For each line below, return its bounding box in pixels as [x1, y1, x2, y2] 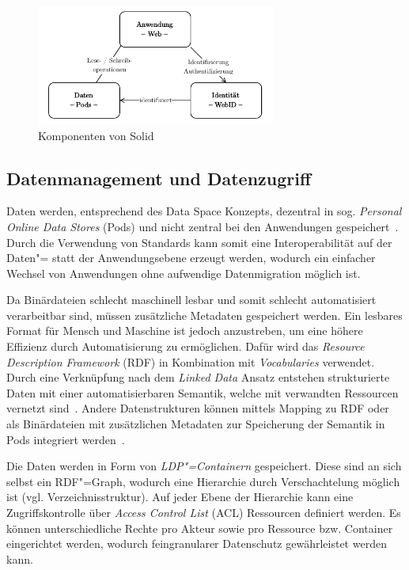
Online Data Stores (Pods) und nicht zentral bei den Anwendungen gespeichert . [6, 218, 399, 234]
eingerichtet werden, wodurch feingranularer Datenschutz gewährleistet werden [6, 535, 387, 552]
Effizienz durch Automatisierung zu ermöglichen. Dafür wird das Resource [6, 338, 365, 355]
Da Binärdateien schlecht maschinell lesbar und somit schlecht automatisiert [6, 291, 377, 308]
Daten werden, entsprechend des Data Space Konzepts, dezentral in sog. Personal [6, 203, 402, 219]
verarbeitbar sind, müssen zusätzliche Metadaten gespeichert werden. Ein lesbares [6, 306, 403, 323]
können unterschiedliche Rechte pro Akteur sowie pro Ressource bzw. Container [6, 519, 393, 536]
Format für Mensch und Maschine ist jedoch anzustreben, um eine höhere [6, 322, 363, 339]
